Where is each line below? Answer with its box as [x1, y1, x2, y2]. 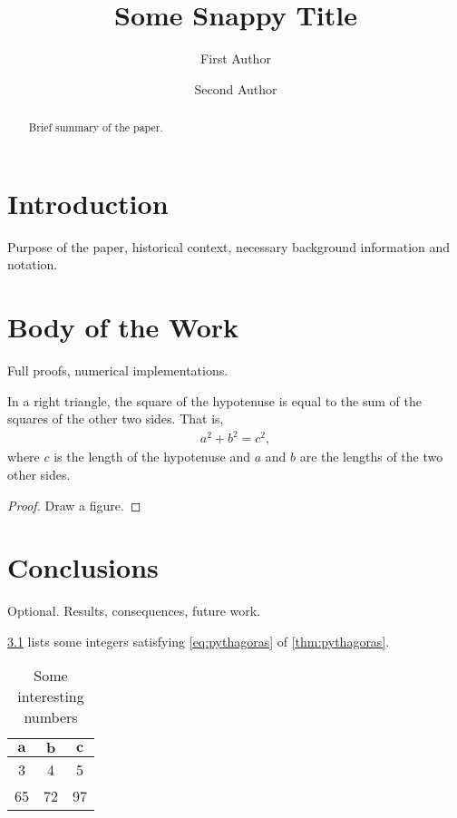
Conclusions [7, 549, 159, 586]
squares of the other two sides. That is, [7, 409, 224, 428]
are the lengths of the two [299, 447, 443, 466]
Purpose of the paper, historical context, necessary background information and [7, 237, 451, 256]
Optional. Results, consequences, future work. [7, 601, 261, 620]
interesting [17, 686, 84, 707]
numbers [24, 706, 78, 728]
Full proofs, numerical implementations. [7, 361, 228, 380]
